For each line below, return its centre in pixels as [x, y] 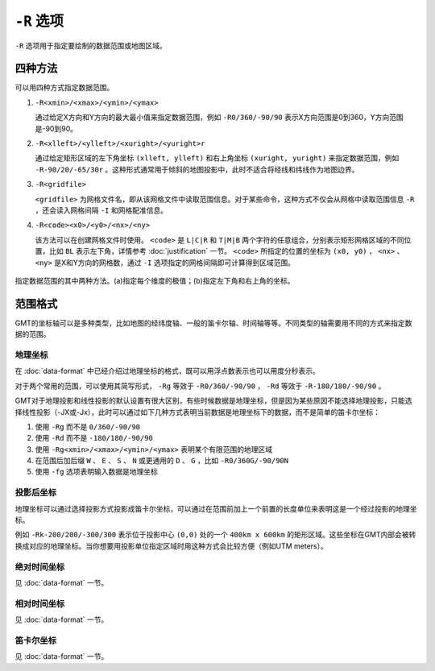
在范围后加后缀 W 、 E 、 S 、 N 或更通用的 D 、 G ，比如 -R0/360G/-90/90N [162, 461]
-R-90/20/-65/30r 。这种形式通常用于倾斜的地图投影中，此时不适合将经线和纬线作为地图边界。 [197, 169]
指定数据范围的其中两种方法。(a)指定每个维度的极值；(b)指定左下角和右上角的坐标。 [155, 280]
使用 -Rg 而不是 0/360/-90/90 [88, 426]
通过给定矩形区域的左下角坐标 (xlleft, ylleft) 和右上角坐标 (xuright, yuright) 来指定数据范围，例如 [217, 158]
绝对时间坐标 [40, 566]
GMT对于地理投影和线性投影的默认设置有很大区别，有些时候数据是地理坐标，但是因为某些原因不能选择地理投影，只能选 [213, 401]
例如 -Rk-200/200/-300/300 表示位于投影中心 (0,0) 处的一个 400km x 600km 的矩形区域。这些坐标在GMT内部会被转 [215, 535]
